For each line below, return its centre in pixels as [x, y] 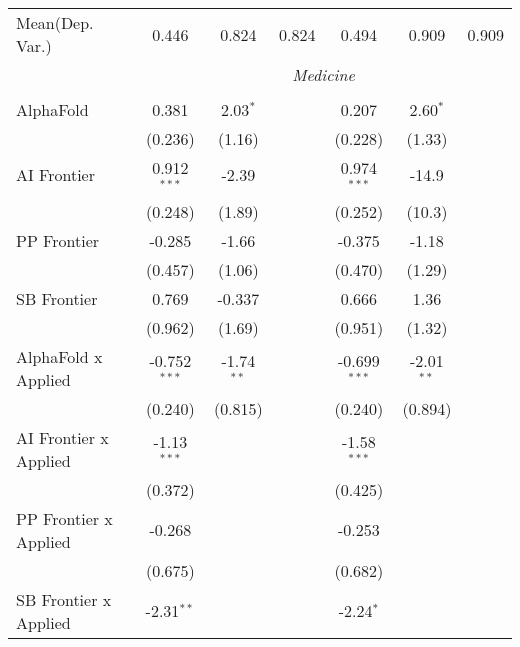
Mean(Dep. [55, 22]
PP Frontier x [64, 518]
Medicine [323, 74]
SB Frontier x [64, 599]
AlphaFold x [59, 356]
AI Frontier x [62, 437]
